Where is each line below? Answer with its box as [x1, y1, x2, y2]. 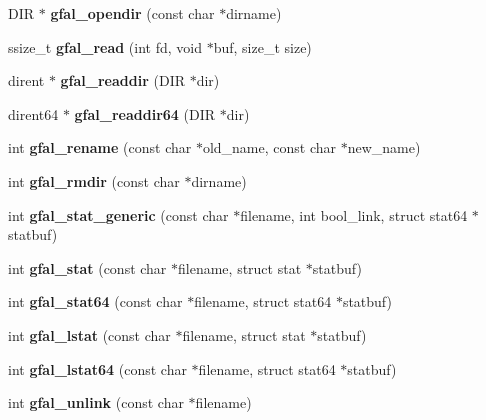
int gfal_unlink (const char [8, 392, 184, 413]
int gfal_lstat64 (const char [8, 358, 187, 379]
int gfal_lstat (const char [8, 324, 171, 345]
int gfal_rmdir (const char [8, 170, 180, 191]
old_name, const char [202, 137, 337, 158]
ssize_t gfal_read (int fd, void [8, 36, 202, 57]
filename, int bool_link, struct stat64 [240, 204, 468, 225]
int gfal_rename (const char [8, 137, 192, 158]
